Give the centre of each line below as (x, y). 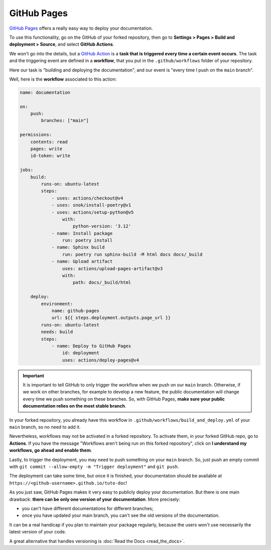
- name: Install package (82, 233)
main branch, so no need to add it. (45, 427)
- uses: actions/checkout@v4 (87, 198)
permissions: (36, 135)
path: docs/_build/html (102, 283)
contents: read (49, 142)
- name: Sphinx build (78, 247)
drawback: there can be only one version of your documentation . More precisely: (95, 499)
